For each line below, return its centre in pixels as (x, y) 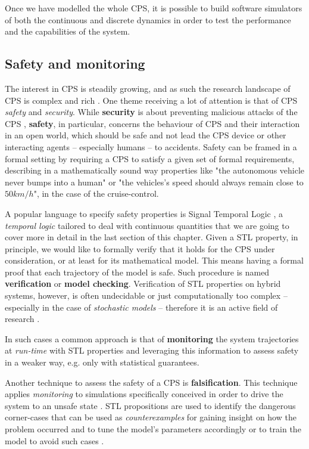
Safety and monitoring (75, 64)
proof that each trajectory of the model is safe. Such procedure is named (137, 272)
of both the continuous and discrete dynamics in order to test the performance (148, 19)
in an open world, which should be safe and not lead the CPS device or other (146, 135)
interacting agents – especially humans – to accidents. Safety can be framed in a (151, 146)
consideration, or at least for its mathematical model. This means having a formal (154, 260)
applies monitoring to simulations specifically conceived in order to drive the (144, 394)
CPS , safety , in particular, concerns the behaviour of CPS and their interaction (152, 123)
